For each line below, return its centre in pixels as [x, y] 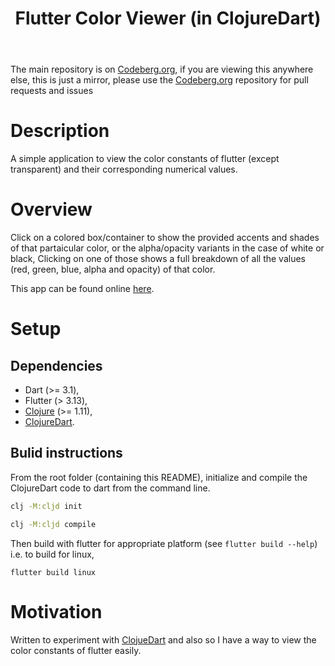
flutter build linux [53, 572]
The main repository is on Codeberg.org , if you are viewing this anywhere [162, 69]
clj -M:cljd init [46, 506]
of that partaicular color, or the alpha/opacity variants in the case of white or [167, 248]
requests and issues [52, 91]
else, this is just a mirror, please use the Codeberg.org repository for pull [159, 80]
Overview [51, 209]
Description [60, 131]
